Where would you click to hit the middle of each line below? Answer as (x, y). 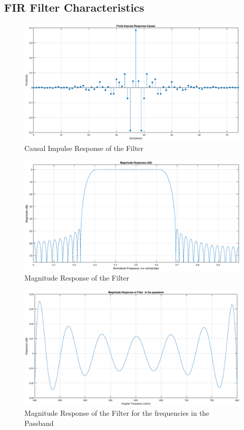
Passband (39, 423)
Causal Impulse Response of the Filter (84, 148)
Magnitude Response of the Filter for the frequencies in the (117, 413)
